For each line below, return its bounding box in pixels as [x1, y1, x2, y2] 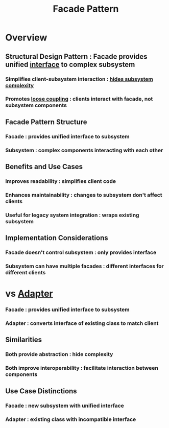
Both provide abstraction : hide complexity [5, 351, 113, 358]
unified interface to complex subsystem [5, 60, 135, 69]
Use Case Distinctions [5, 387, 78, 395]
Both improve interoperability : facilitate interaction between [5, 365, 158, 372]
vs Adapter [5, 288, 53, 299]
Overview [5, 32, 47, 43]
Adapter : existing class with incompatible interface [5, 416, 136, 423]
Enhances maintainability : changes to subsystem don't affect [5, 191, 162, 198]
